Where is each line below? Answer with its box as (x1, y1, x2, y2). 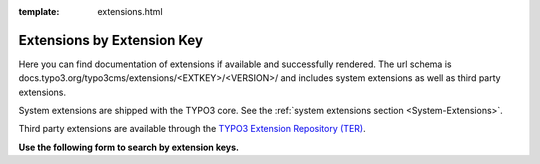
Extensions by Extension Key (18, 31, 204, 49)
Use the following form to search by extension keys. (18, 141, 240, 153)
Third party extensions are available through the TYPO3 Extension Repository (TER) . (18, 123, 366, 135)
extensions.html (97, 6, 164, 17)
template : (18, 6, 60, 17)
